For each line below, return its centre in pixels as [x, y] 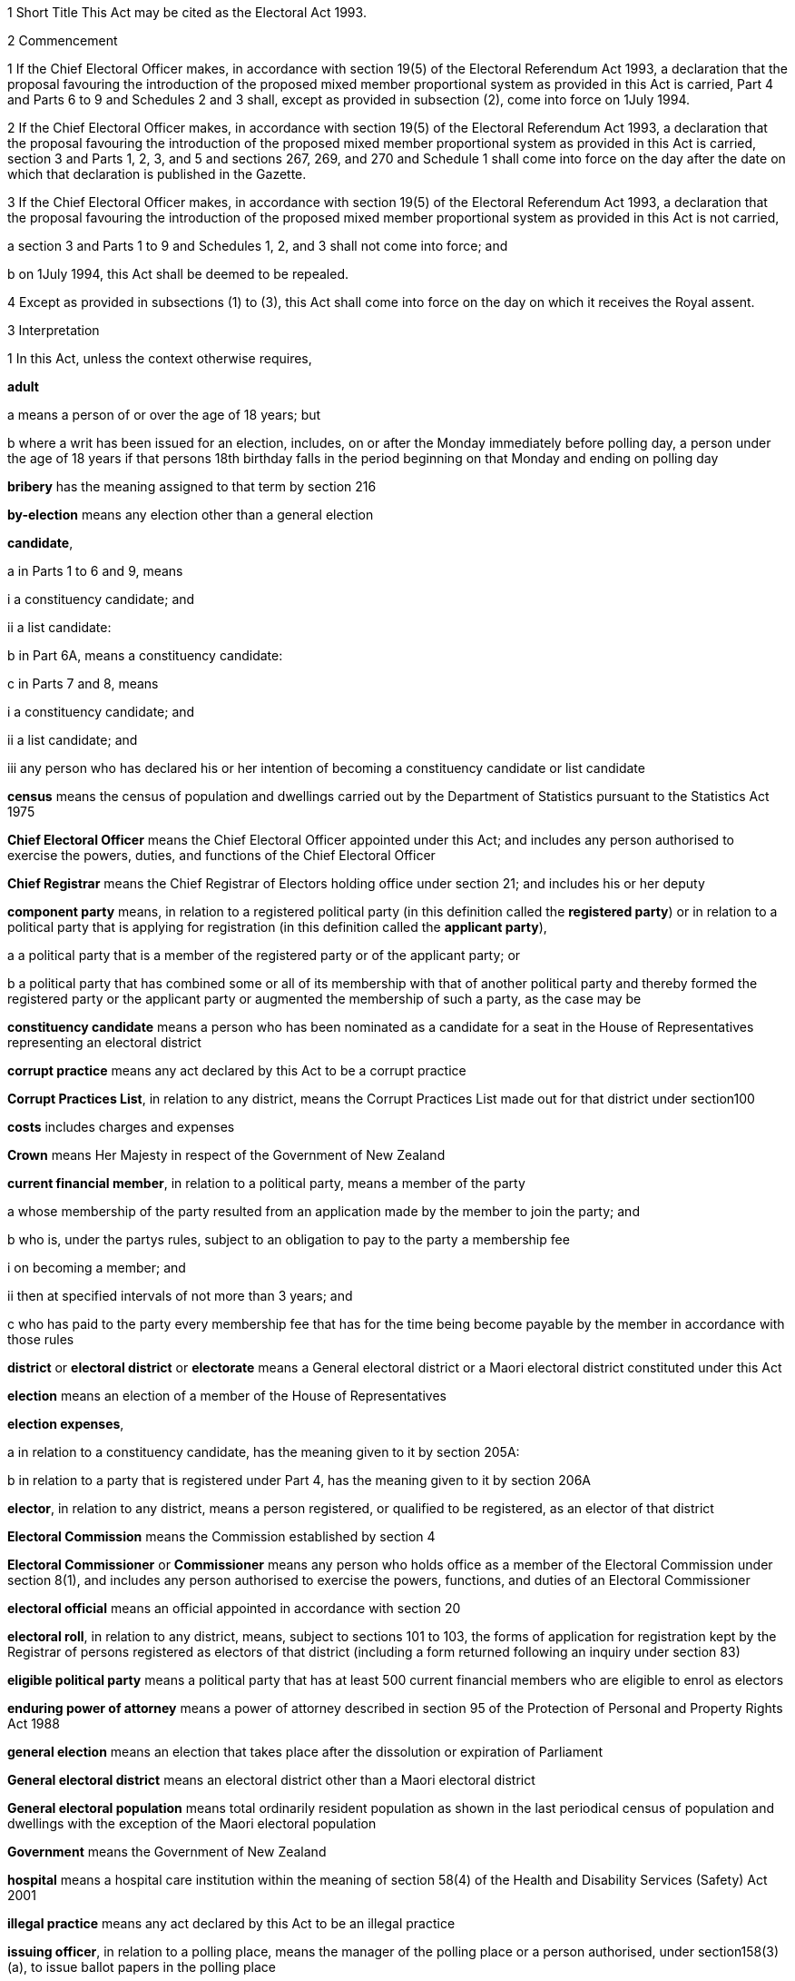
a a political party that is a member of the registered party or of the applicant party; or [264, 955]
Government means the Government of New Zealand [167, 1852]
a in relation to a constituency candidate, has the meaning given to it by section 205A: [264, 1452]
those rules [41, 1339]
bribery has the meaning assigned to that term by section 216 [192, 486]
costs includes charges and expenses [121, 1127]
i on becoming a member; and [97, 1268]
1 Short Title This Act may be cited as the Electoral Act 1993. [187, 12]
